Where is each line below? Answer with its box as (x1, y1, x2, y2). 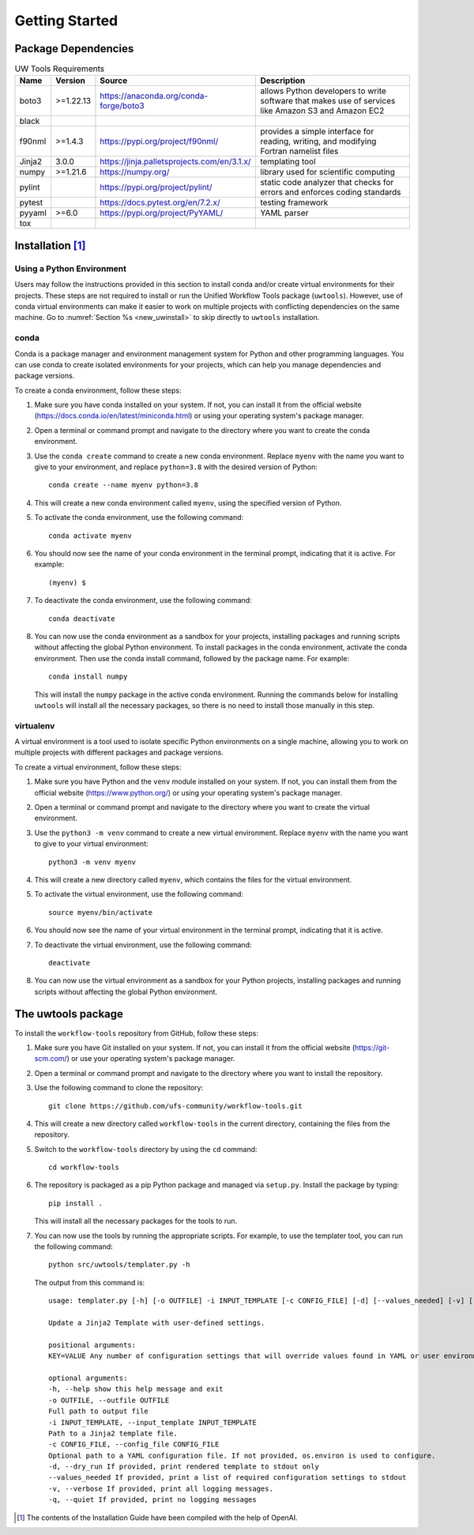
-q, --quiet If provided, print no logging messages (48, 1495, 257, 1504)
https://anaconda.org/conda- (100, 91, 209, 102)
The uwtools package (14, 1007, 124, 1021)
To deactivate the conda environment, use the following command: (34, 596, 252, 605)
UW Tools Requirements (14, 63, 105, 74)
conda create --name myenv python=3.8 (48, 480, 199, 490)
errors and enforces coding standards (260, 186, 401, 198)
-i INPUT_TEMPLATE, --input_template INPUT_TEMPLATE (48, 1418, 257, 1427)
